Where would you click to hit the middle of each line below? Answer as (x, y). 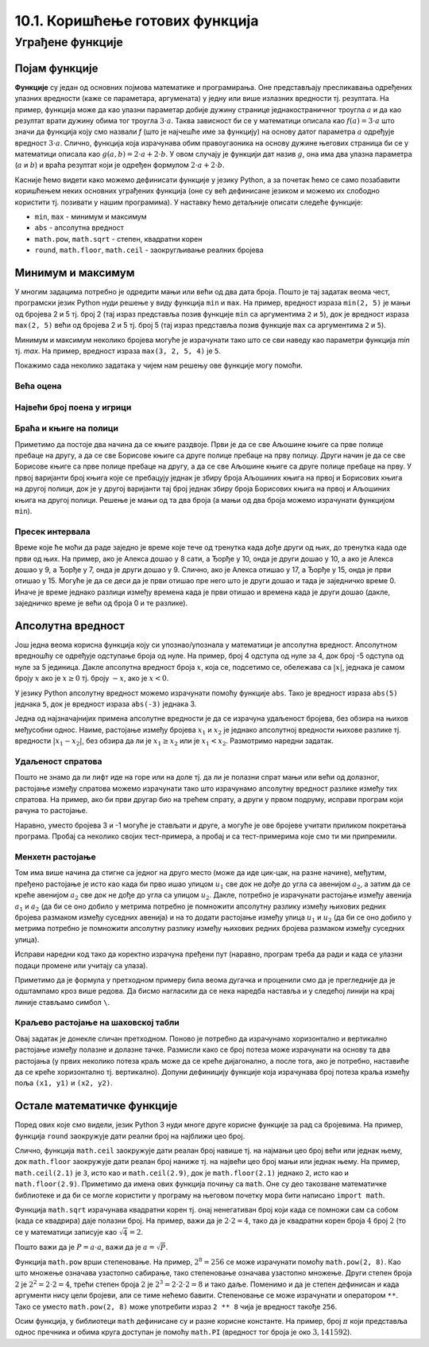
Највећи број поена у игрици (73, 407)
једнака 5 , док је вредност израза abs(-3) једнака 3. (106, 704)
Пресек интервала (52, 531)
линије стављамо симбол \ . (62, 1002)
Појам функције (56, 68)
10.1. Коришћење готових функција (137, 21)
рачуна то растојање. (51, 811)
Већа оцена (38, 386)
